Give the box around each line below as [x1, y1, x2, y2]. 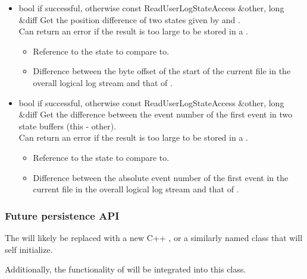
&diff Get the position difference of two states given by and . [18, 13, 240, 26]
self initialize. [5, 243, 53, 255]
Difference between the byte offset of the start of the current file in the [33, 65, 291, 77]
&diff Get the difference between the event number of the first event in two [18, 108, 293, 121]
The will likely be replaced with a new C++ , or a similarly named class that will [5, 231, 303, 243]
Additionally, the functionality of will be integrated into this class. [5, 263, 246, 275]
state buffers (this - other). [18, 119, 117, 132]
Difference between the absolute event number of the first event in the [33, 171, 289, 183]
